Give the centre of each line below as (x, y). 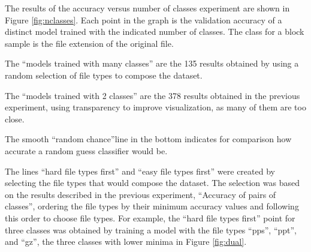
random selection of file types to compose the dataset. (104, 75)
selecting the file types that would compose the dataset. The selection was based (153, 183)
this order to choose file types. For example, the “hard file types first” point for (150, 217)
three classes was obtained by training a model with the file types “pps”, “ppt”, (151, 229)
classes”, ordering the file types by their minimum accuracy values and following (152, 206)
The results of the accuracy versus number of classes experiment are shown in (147, 8)
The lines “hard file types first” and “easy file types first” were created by (140, 171)
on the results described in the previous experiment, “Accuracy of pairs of (141, 194)
